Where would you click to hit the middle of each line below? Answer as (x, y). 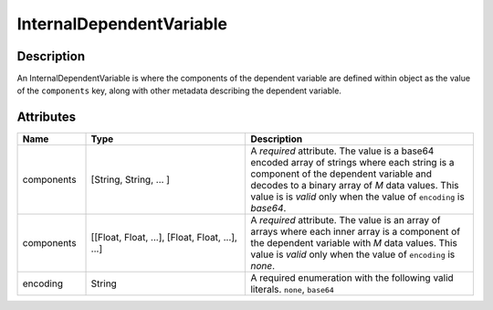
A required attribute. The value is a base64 (342, 151)
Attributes (47, 118)
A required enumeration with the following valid (352, 278)
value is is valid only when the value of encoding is (357, 197)
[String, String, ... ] (131, 180)
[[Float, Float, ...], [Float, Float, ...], (164, 238)
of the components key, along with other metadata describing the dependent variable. (179, 91)
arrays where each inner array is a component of (356, 231)
